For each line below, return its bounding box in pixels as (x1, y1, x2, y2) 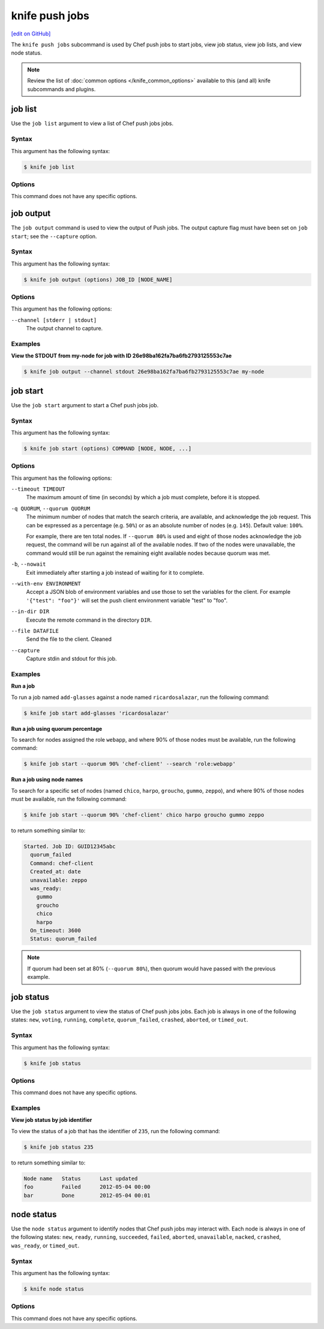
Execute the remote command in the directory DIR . (26, 616, 152, 623)
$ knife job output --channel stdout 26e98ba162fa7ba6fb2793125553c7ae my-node (23, 368, 265, 375)
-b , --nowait (11, 560, 46, 568)
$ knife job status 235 (23, 1143, 94, 1150)
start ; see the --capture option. (11, 232, 97, 240)
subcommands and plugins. (27, 85, 96, 92)
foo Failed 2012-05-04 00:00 (23, 1184, 151, 1190)
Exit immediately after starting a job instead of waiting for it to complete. (26, 569, 204, 576)
